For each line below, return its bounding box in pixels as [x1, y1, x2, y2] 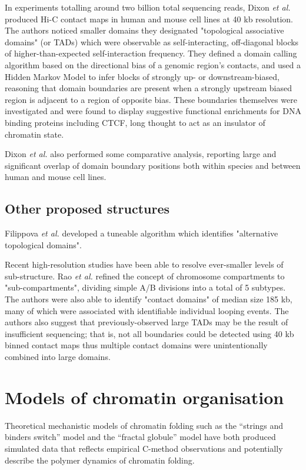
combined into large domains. [5, 351, 111, 363]
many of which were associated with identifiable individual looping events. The [5, 304, 289, 316]
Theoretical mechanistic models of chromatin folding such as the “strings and [5, 419, 284, 431]
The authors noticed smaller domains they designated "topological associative [5, 24, 284, 36]
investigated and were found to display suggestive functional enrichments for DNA [5, 105, 301, 117]
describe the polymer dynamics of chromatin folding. [5, 454, 195, 466]
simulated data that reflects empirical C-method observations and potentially [5, 442, 283, 454]
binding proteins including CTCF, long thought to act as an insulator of [5, 116, 265, 128]
